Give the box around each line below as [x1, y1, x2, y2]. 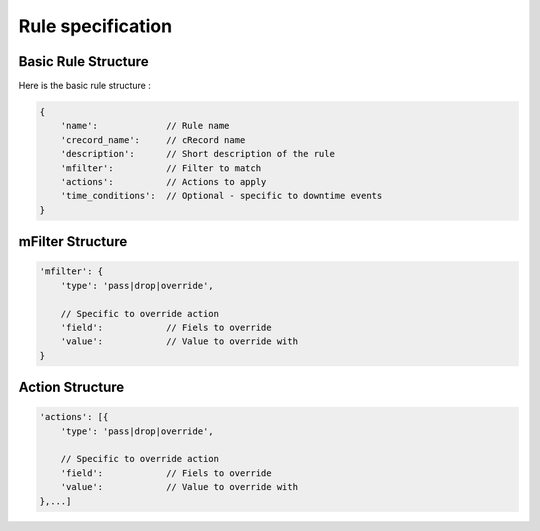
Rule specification [18, 15, 173, 37]
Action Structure [18, 379, 125, 396]
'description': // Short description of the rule [60, 148, 335, 160]
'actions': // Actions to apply [60, 176, 267, 187]
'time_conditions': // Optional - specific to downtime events [60, 190, 383, 202]
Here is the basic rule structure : [18, 80, 152, 92]
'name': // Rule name [60, 120, 230, 132]
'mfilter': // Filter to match [60, 162, 262, 174]
